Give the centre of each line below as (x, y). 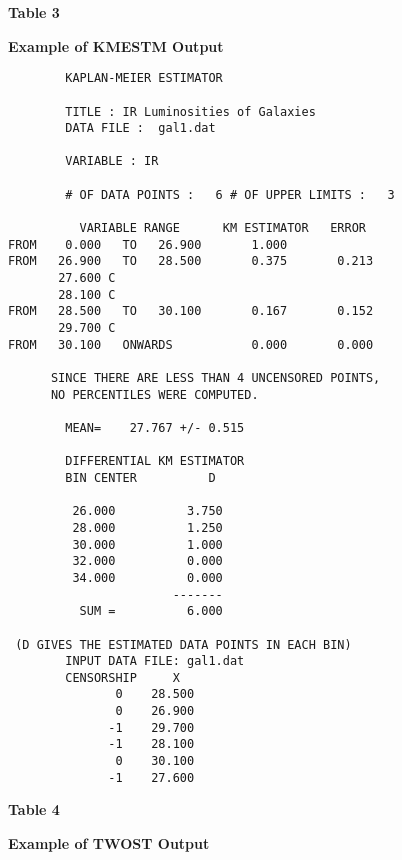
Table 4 (34, 809)
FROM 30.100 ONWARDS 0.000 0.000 (191, 344)
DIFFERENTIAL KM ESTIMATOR (155, 461)
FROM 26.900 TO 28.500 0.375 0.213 (191, 261)
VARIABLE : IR (112, 161)
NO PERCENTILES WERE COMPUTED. (154, 394)
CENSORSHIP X (122, 677)
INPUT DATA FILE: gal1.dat (155, 661)
